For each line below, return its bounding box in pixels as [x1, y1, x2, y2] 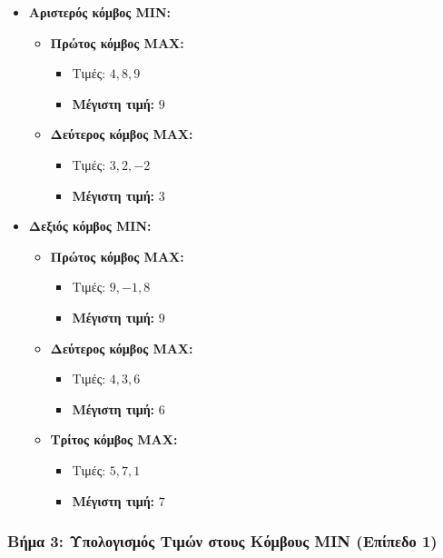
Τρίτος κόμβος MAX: [50, 430, 178, 449]
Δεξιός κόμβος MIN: [28, 216, 152, 235]
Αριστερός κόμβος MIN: [28, 3, 172, 21]
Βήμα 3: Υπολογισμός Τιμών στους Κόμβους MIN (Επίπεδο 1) [7, 530, 438, 553]
